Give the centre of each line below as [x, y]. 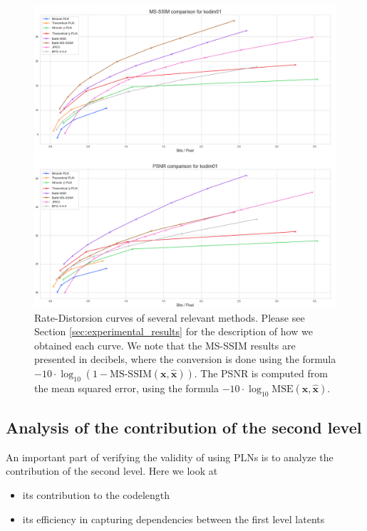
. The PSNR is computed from [261, 373]
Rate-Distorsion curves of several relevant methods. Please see [170, 317]
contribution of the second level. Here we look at [112, 471]
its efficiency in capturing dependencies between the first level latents [174, 519]
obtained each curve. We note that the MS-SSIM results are [165, 345]
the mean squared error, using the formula [126, 388]
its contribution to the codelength [96, 494]
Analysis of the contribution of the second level [184, 427]
